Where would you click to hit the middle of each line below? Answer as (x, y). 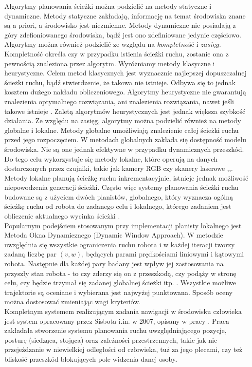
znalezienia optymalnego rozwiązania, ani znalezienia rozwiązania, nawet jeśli (119, 101)
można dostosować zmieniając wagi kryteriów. (73, 302)
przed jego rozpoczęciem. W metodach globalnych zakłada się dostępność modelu (125, 139)
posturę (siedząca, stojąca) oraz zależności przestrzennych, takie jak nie (111, 339)
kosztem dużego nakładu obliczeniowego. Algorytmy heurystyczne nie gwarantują (125, 92)
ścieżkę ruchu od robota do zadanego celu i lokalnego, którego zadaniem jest (118, 206)
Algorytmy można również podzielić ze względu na (80, 44)
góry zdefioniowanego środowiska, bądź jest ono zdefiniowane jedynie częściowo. (123, 34)
